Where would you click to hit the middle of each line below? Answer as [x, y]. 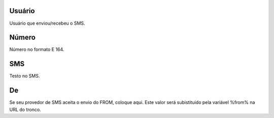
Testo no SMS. [25, 76]
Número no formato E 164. [37, 49]
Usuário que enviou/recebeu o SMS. [47, 23]
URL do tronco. [25, 109]
